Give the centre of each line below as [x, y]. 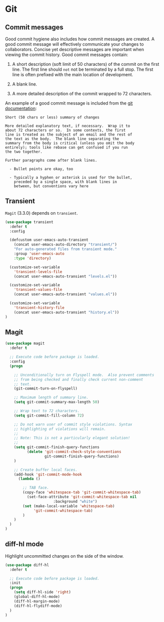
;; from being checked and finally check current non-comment [79, 379]
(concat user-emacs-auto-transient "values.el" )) [66, 294]
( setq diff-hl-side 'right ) [42, 592]
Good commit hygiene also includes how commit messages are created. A [80, 39]
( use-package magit [25, 343]
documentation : [21, 108]
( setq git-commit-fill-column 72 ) [49, 415]
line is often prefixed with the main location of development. [73, 74]
